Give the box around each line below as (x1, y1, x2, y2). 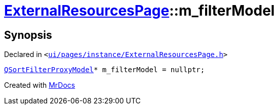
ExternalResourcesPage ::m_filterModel (4, 2, 275, 19)
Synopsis (4, 28, 52, 41)
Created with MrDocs (4, 81, 75, 90)
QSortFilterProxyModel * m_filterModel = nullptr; (4, 66, 205, 74)
